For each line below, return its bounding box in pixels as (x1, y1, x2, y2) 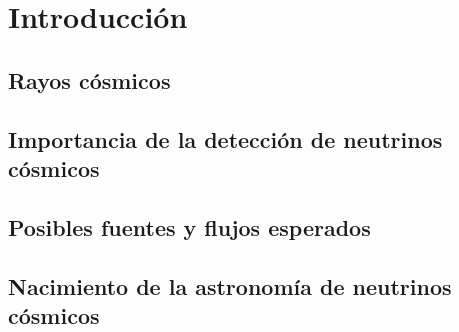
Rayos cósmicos (8, 64, 171, 95)
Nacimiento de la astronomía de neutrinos (8, 270, 452, 301)
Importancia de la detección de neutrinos (8, 123, 443, 154)
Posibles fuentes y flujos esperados (8, 211, 371, 242)
